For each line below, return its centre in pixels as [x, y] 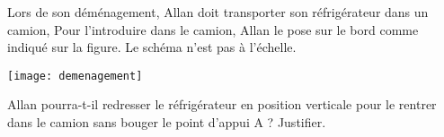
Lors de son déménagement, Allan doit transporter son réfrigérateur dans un [218, 12]
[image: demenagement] [75, 76]
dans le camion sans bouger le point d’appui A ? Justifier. [167, 122]
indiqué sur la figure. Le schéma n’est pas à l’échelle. [152, 47]
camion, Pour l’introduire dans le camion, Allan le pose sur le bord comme [213, 29]
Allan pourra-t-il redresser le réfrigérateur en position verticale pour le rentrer [222, 104]
